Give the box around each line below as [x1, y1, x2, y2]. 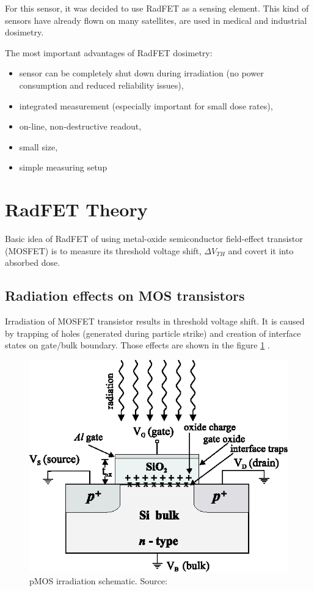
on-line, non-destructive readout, [19, 120, 142, 133]
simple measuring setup [19, 161, 108, 174]
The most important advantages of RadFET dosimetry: [5, 46, 213, 59]
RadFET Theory [5, 197, 148, 222]
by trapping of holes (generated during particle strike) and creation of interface [5, 326, 301, 339]
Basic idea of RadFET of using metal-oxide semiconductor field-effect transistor [5, 232, 303, 245]
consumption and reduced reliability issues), [19, 78, 184, 91]
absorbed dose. [5, 256, 60, 269]
